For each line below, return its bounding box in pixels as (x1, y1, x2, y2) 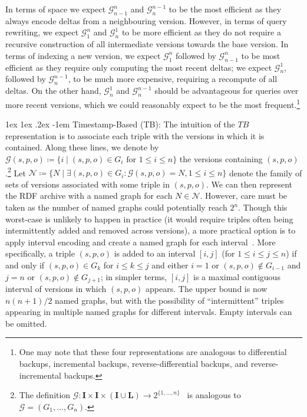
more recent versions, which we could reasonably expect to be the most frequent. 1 (5, 96, 301, 110)
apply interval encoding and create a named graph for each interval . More (5, 235, 276, 248)
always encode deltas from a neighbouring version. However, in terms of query (5, 14, 287, 27)
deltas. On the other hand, (5, 84, 101, 97)
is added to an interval (114, 247, 196, 260)
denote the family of (229, 166, 302, 179)
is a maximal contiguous (193, 270, 280, 283)
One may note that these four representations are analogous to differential (19, 346, 287, 358)
